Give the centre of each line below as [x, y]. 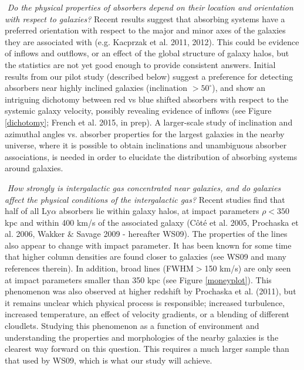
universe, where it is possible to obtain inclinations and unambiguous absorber [146, 145]
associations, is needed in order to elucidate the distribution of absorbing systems [151, 156]
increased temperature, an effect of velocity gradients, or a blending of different [147, 314]
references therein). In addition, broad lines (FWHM [99, 268]
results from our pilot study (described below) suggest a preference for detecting [149, 76]
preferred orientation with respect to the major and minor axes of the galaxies [145, 30]
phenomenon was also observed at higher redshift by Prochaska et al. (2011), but [151, 291]
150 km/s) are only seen [248, 268]
